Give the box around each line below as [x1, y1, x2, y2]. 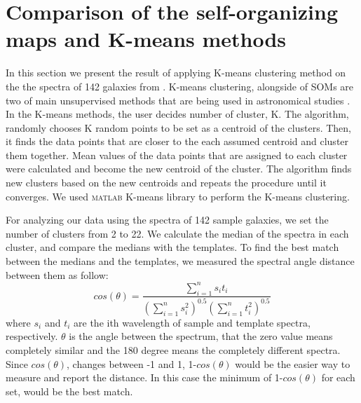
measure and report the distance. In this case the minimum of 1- [6, 370, 283, 385]
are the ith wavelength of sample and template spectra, [74, 315, 311, 329]
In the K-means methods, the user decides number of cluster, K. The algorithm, [6, 107, 349, 121]
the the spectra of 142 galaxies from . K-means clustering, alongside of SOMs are [6, 78, 354, 93]
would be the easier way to [235, 356, 350, 371]
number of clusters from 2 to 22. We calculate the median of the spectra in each [6, 226, 349, 240]
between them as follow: [6, 267, 109, 282]
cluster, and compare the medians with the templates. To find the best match [6, 240, 339, 254]
